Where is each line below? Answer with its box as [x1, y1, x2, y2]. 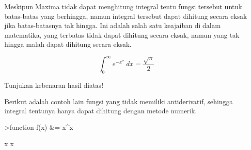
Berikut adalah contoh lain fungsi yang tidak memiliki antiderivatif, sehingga [4, 96, 233, 106]
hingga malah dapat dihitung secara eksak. [4, 39, 132, 49]
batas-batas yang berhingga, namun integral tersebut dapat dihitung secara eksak [4, 11, 247, 21]
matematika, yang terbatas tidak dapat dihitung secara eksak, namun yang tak [4, 29, 239, 40]
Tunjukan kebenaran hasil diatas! [4, 80, 104, 90]
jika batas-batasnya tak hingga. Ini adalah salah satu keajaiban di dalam [4, 20, 221, 30]
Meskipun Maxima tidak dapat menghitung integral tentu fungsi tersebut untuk [4, 1, 242, 11]
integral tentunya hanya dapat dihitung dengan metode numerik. [4, 106, 197, 116]
